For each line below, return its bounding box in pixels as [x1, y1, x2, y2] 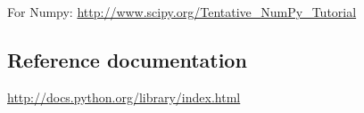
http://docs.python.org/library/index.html [7, 87, 241, 106]
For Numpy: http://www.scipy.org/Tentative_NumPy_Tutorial [7, 3, 357, 20]
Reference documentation [7, 45, 247, 73]
